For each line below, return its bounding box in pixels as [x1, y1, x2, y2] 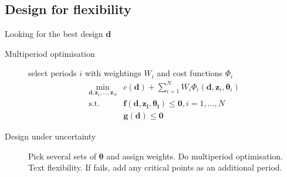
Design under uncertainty [5, 130, 96, 142]
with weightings [85, 67, 141, 79]
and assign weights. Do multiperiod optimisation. [106, 149, 283, 162]
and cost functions [157, 67, 223, 79]
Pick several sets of [28, 149, 96, 162]
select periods [28, 67, 77, 79]
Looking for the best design [5, 28, 103, 40]
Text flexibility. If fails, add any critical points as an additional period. [28, 161, 282, 173]
